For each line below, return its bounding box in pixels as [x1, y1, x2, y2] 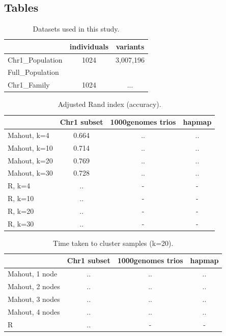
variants [116, 41, 145, 51]
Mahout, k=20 [8, 155, 53, 165]
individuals [69, 41, 109, 51]
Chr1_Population [8, 54, 63, 65]
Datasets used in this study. [33, 23, 120, 34]
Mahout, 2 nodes [8, 281, 60, 292]
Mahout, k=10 [8, 142, 53, 153]
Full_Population [8, 67, 59, 77]
